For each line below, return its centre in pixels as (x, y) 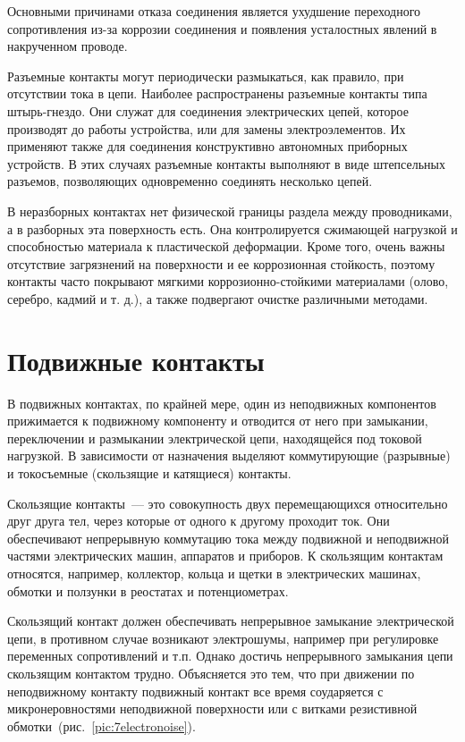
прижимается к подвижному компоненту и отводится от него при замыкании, (218, 421)
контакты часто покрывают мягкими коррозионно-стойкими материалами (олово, (228, 281)
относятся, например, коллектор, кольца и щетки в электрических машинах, (214, 573)
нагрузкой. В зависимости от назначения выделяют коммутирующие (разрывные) (229, 455)
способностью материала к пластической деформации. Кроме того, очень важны (226, 246)
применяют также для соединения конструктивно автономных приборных (207, 146)
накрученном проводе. (68, 46)
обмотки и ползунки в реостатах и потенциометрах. (148, 590)
